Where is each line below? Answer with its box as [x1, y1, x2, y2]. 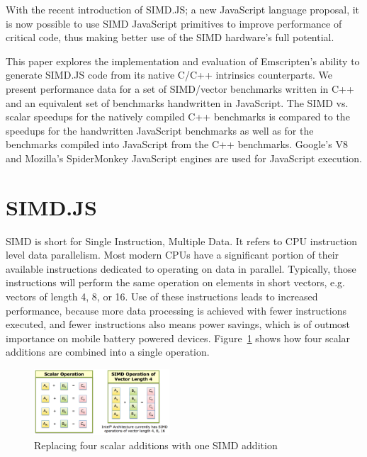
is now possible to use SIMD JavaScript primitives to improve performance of [6, 16, 342, 30]
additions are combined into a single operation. [6, 344, 210, 359]
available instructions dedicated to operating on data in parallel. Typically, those [6, 261, 356, 276]
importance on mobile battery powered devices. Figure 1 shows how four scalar [6, 330, 351, 345]
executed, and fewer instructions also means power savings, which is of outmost [6, 317, 351, 332]
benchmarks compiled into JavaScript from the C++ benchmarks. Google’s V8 [6, 137, 348, 152]
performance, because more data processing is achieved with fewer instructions [6, 303, 346, 317]
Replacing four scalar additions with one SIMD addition [34, 437, 278, 452]
